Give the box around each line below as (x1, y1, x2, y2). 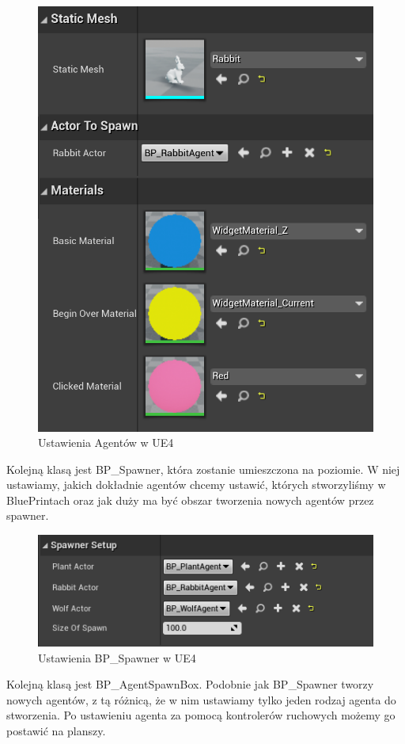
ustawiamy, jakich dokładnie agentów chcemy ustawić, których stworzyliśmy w (6, 476, 386, 493)
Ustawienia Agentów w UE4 (38, 434, 174, 451)
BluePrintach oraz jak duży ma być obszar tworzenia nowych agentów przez (6, 491, 374, 508)
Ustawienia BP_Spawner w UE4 (38, 649, 196, 666)
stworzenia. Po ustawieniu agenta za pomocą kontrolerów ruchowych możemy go (6, 707, 396, 723)
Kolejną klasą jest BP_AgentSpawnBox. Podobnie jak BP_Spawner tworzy (6, 676, 374, 692)
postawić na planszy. (6, 723, 106, 739)
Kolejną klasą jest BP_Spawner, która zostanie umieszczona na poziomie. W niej (6, 460, 400, 477)
